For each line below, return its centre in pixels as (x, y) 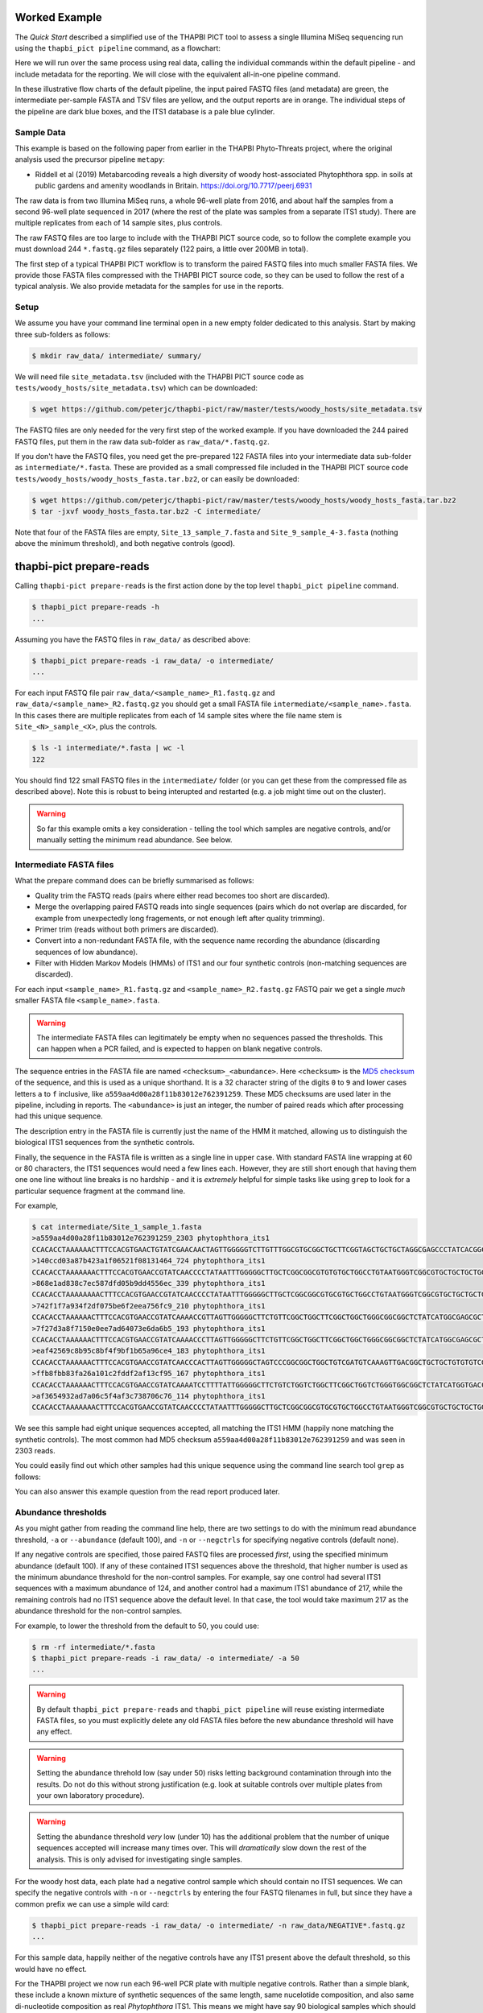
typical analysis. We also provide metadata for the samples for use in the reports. (149, 287)
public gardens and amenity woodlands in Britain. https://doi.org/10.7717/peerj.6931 (173, 186)
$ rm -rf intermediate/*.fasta (94, 1647)
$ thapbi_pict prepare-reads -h (96, 607)
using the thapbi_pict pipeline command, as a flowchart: (118, 48)
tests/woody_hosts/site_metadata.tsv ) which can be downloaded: (136, 388)
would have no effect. (51, 1969)
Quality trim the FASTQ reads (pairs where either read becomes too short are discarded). (182, 895)
